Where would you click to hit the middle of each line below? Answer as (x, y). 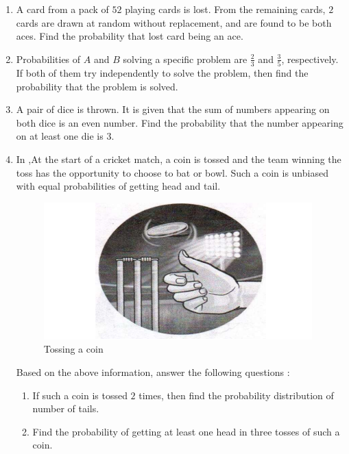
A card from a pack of (62, 9)
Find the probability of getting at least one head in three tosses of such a (186, 431)
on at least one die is (60, 136)
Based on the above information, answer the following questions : (153, 372)
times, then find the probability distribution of (236, 395)
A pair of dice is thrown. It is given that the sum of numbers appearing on (173, 109)
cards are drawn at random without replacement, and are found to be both (174, 22)
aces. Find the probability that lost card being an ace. (130, 36)
